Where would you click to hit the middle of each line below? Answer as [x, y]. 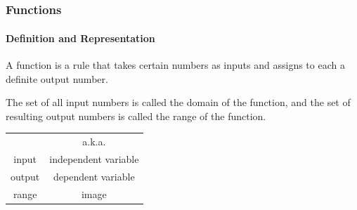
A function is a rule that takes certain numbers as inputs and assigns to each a [175, 65]
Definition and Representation [80, 38]
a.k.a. [94, 142]
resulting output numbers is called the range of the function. [136, 116]
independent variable [94, 159]
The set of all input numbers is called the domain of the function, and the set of [178, 102]
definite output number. [57, 78]
